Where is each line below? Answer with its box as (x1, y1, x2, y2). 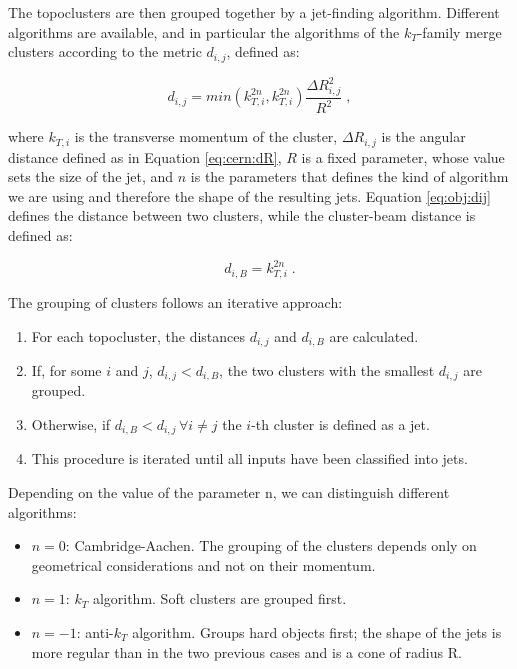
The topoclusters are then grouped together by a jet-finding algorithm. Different (8, 2, 500, 22)
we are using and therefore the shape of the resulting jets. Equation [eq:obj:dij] (8, 185, 491, 206)
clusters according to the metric (8, 41, 202, 62)
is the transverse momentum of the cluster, (74, 126, 338, 147)
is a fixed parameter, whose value (301, 146, 505, 167)
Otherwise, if (31, 414, 111, 434)
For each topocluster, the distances (31, 325, 246, 346)
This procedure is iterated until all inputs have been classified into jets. (31, 448, 468, 469)
